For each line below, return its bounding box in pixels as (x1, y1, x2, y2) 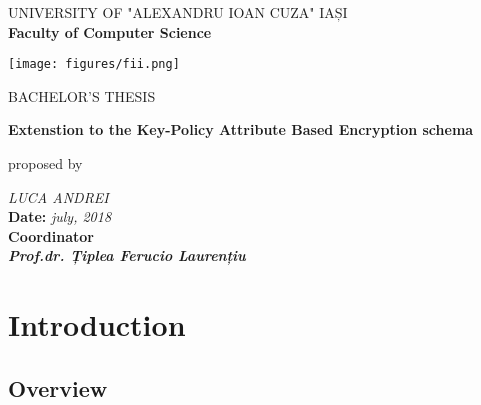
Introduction (8, 304, 186, 345)
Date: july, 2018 (8, 206, 112, 227)
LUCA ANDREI (8, 186, 109, 207)
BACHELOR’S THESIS (8, 85, 156, 106)
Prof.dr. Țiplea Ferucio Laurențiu (8, 245, 246, 266)
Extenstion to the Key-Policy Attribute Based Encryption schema (8, 119, 474, 140)
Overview (8, 372, 108, 403)
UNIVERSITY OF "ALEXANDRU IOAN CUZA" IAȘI (8, 2, 348, 22)
